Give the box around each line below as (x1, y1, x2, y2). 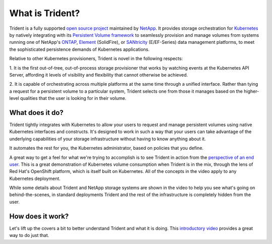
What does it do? (9, 108, 64, 117)
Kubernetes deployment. (9, 175, 60, 181)
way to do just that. (9, 232, 49, 238)
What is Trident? (9, 8, 80, 19)
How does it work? (9, 212, 69, 220)
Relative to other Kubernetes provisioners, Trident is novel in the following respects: (9, 55, 183, 62)
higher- (243, 88, 259, 94)
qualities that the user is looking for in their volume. (20, 95, 127, 101)
